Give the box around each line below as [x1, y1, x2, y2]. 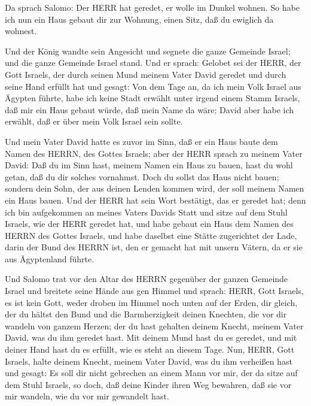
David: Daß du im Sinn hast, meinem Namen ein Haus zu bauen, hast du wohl [5, 159, 293, 171]
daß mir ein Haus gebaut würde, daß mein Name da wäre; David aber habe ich [5, 103, 294, 116]
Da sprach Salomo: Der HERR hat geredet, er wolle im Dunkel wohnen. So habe [5, 1, 300, 13]
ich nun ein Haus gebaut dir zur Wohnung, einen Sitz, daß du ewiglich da [5, 13, 274, 25]
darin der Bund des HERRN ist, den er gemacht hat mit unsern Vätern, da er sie [5, 241, 303, 253]
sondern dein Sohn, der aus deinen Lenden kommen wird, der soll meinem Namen [5, 182, 304, 195]
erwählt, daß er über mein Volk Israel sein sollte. [5, 115, 183, 128]
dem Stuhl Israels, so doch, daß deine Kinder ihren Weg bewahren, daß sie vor [5, 378, 292, 390]
